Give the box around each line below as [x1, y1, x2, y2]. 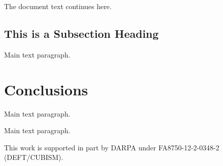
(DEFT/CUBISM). [4, 152, 63, 162]
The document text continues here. [4, 1, 112, 11]
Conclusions [4, 79, 88, 99]
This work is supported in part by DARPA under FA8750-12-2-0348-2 [4, 142, 219, 152]
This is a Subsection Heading [4, 25, 159, 41]
